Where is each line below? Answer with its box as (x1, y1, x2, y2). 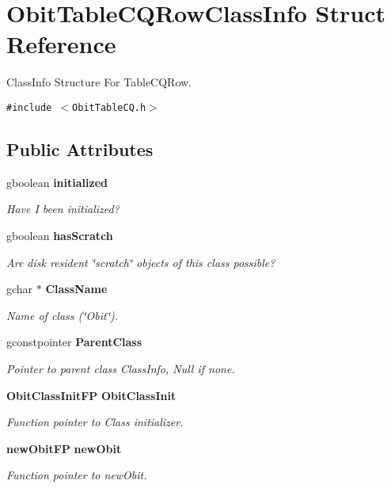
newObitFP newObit (6, 440, 122, 456)
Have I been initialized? (6, 200, 120, 217)
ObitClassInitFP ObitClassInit (6, 387, 177, 403)
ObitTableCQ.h (72, 101, 146, 113)
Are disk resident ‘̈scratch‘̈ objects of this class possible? (6, 254, 275, 270)
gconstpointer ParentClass (6, 334, 142, 350)
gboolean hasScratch (6, 227, 113, 243)
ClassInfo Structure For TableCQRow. (6, 74, 192, 90)
